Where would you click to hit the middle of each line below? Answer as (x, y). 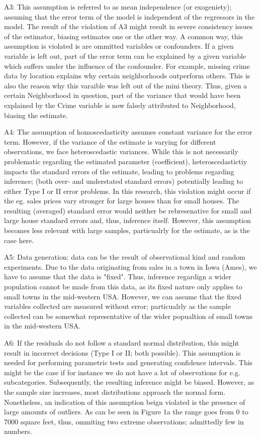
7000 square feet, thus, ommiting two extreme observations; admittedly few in (124, 421)
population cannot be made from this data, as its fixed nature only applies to (123, 287)
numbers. (18, 431)
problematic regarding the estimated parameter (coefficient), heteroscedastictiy (126, 161)
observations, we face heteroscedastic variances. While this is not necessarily (121, 151)
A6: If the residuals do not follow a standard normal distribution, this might (122, 343)
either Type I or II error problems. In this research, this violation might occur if (127, 191)
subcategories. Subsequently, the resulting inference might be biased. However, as (129, 382)
